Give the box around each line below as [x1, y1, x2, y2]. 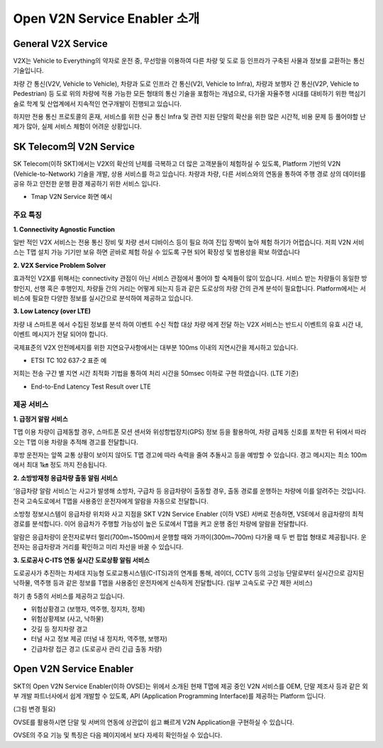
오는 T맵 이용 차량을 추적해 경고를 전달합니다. [13, 438, 138, 446]
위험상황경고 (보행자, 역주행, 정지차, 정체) [30, 605, 145, 614]
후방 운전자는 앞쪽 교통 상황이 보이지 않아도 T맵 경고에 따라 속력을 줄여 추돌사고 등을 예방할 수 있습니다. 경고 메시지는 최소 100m [13, 451, 367, 460]
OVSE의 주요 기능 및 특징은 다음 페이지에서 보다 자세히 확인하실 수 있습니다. [13, 731, 223, 739]
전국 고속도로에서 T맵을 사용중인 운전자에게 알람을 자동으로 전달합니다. [13, 497, 209, 505]
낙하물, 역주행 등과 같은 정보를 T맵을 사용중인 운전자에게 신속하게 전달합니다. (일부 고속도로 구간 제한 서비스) [13, 579, 313, 587]
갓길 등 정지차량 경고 [30, 624, 88, 633]
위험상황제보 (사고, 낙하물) [30, 614, 104, 623]
